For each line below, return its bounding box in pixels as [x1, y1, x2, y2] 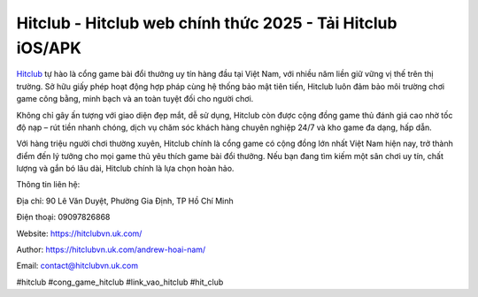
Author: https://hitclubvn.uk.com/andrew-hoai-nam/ [16, 244, 206, 255]
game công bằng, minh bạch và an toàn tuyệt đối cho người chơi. [16, 94, 254, 104]
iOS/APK [16, 38, 81, 57]
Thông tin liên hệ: [16, 179, 81, 190]
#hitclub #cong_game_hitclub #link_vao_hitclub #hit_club [16, 277, 224, 287]
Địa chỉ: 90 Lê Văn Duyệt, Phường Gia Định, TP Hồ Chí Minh [16, 195, 234, 206]
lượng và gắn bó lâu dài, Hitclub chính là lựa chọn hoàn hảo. [16, 164, 235, 174]
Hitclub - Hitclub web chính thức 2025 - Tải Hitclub [16, 13, 397, 33]
